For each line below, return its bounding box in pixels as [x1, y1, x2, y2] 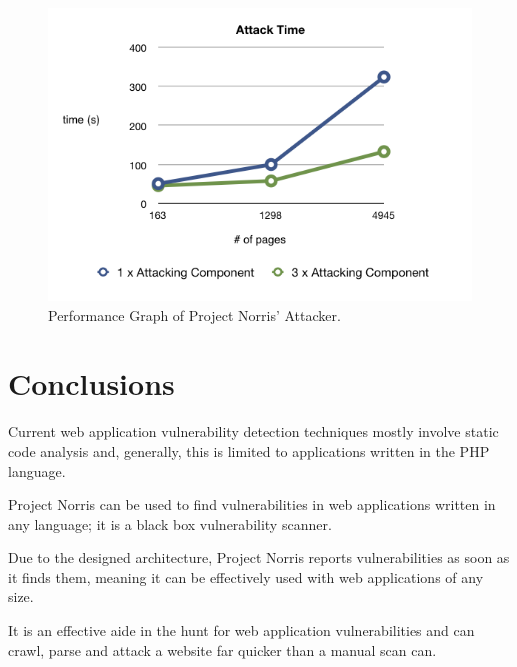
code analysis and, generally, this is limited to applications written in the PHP [8, 440, 490, 461]
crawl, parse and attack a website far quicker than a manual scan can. [8, 639, 437, 660]
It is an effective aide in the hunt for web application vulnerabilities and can [8, 620, 475, 641]
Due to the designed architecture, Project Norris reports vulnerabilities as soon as [8, 547, 510, 568]
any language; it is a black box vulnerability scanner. [8, 513, 332, 534]
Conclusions [8, 363, 175, 404]
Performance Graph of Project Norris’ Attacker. [48, 304, 341, 325]
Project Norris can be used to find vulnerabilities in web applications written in [8, 494, 496, 515]
